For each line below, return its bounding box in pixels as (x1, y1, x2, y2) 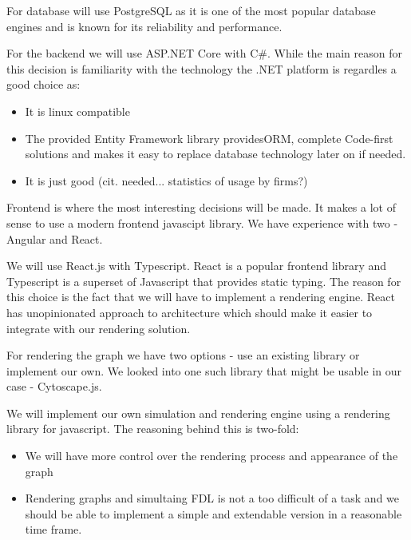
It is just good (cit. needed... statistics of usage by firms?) (25, 172, 308, 189)
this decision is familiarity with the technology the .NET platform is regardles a (6, 60, 397, 77)
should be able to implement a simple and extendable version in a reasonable (25, 505, 402, 522)
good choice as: (6, 76, 81, 93)
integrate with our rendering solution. (6, 320, 191, 336)
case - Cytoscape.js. (6, 378, 102, 395)
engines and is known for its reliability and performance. (6, 18, 283, 34)
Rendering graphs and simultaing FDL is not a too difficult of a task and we (25, 490, 400, 506)
